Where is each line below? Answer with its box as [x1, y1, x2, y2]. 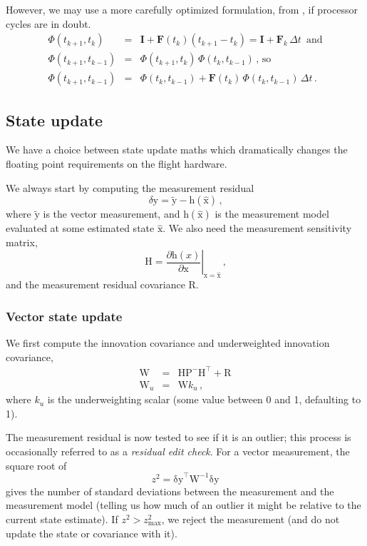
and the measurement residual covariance [6, 277, 185, 292]
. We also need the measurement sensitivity [162, 221, 352, 236]
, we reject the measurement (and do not [161, 511, 340, 526]
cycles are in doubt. [6, 16, 91, 31]
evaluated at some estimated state [6, 221, 155, 236]
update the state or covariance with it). [6, 525, 177, 540]
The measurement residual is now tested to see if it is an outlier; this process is [6, 430, 351, 445]
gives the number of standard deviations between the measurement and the [6, 483, 334, 498]
